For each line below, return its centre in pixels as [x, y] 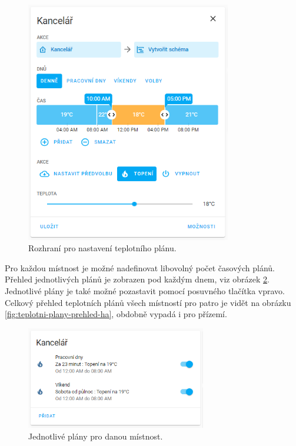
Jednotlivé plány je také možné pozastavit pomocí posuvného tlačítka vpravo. [145, 291]
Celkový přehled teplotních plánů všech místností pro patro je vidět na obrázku [148, 302]
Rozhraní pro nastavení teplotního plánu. [102, 248]
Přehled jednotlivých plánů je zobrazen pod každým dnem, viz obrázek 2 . [137, 279]
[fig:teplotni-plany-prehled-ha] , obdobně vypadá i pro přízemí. [116, 314]
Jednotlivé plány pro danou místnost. [96, 436]
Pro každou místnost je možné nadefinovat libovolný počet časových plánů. [140, 267]
